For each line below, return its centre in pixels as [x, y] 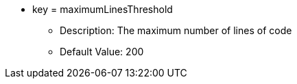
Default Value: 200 [102, 52]
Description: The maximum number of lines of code [176, 30]
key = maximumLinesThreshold [103, 9]
